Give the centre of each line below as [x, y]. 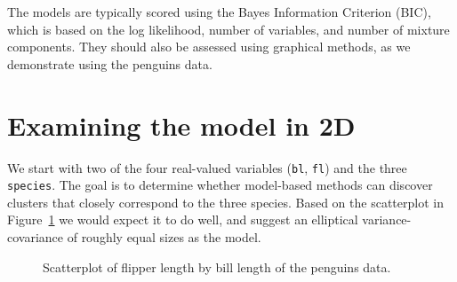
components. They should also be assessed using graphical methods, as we [209, 47]
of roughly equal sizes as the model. [164, 237]
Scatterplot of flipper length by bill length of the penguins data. [217, 266]
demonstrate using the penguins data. [110, 63]
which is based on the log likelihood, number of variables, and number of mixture [228, 29]
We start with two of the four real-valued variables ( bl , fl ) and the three [207, 167]
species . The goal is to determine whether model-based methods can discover [220, 185]
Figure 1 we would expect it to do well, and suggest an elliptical [183, 219]
